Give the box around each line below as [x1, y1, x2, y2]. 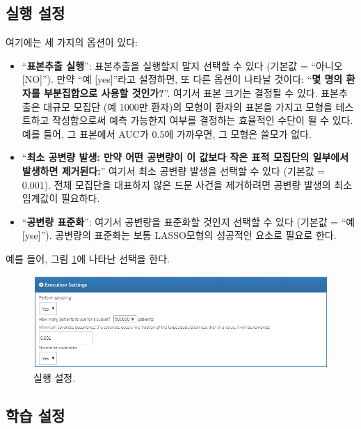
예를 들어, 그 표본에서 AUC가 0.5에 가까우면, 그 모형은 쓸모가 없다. [22, 126, 312, 141]
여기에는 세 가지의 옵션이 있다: [6, 35, 138, 49]
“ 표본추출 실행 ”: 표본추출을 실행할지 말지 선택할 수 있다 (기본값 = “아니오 [22, 58, 343, 72]
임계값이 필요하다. [22, 191, 100, 205]
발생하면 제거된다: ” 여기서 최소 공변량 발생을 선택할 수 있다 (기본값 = [22, 163, 326, 178]
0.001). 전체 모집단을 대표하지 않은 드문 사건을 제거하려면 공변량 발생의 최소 [22, 177, 353, 192]
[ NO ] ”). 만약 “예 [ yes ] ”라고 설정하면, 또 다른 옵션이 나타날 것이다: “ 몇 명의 [22, 72, 343, 86]
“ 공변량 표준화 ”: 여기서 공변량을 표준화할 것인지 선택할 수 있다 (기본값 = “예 [22, 214, 355, 228]
